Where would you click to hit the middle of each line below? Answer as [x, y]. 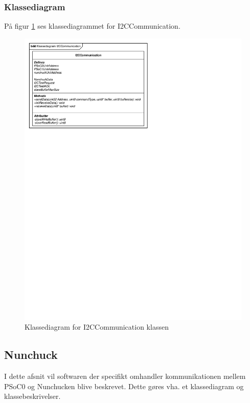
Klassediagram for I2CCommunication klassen [97, 327]
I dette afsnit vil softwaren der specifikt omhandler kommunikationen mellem [125, 376]
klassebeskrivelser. [32, 396]
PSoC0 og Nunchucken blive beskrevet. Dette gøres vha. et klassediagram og [124, 386]
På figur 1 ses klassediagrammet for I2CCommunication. [92, 26]
